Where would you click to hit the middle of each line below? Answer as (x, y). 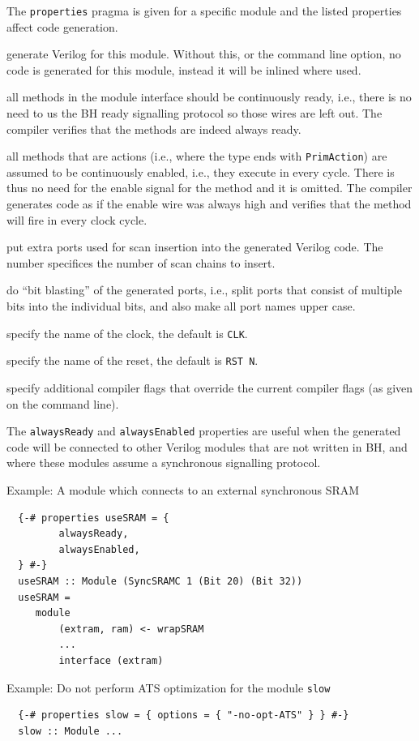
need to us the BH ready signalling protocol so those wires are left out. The (195, 113)
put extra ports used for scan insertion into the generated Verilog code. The (195, 247)
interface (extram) (111, 660)
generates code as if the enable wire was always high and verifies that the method (209, 204)
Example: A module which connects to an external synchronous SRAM (183, 489)
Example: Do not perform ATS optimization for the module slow (169, 687)
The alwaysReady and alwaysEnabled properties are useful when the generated (204, 431)
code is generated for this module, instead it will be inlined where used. (184, 69)
